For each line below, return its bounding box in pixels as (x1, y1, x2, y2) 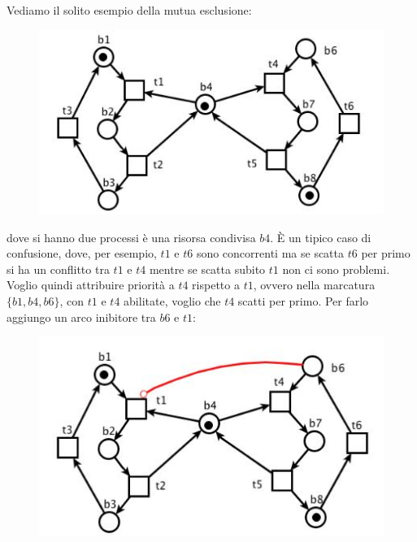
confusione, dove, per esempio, (7, 245, 157, 262)
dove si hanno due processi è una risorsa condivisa (7, 228, 256, 245)
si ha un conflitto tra (7, 260, 110, 277)
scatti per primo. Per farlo (237, 292, 369, 309)
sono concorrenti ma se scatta (196, 245, 345, 262)
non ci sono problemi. (282, 260, 390, 277)
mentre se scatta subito (149, 260, 266, 277)
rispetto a (192, 276, 240, 293)
